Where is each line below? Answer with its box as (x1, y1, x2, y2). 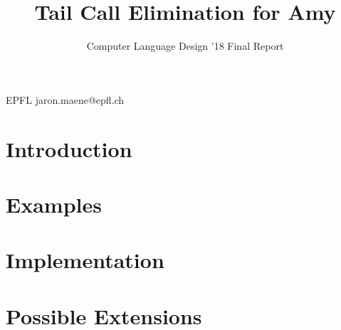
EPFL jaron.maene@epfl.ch (6, 92, 125, 107)
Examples (6, 189, 102, 218)
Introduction (6, 134, 132, 163)
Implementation (6, 245, 164, 275)
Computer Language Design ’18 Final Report (86, 38, 284, 53)
